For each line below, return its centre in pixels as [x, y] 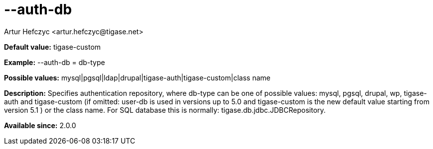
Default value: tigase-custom [53, 47]
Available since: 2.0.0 [40, 125]
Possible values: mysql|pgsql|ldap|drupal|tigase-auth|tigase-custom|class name [137, 77]
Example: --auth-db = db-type [55, 62]
